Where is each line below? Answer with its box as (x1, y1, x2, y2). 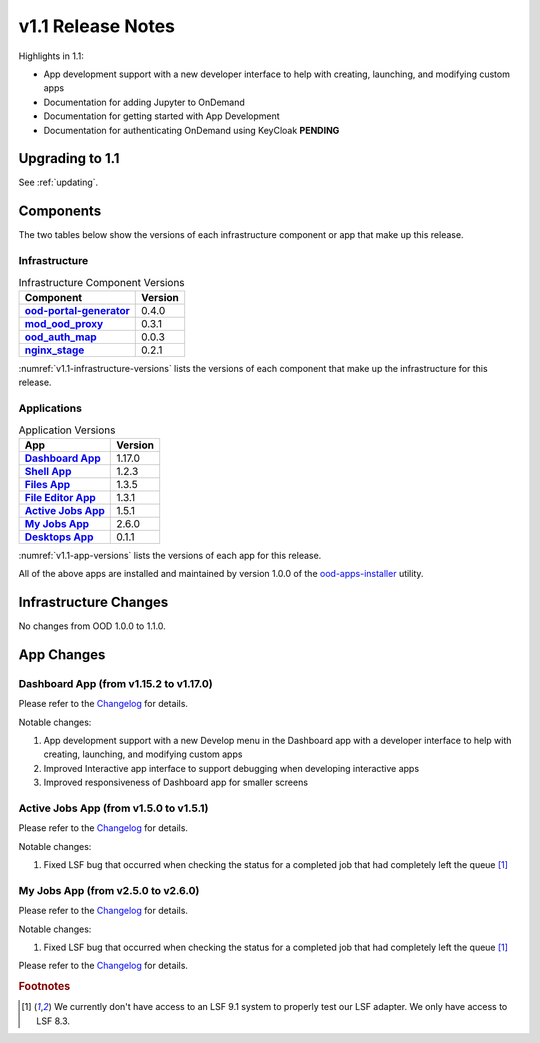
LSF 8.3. (36, 1015, 70, 1027)
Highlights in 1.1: (18, 50, 84, 62)
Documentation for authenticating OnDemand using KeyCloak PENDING (43, 124, 340, 136)
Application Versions (18, 423, 116, 437)
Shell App (24, 464, 72, 478)
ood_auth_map (24, 330, 97, 344)
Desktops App (24, 530, 94, 544)
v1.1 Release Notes (18, 15, 175, 37)
